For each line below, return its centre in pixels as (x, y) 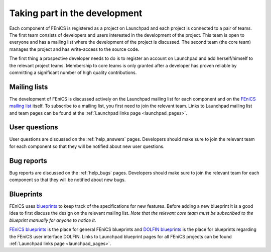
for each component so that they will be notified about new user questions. (87, 146)
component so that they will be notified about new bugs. (67, 180)
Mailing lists (29, 87)
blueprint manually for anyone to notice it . (53, 220)
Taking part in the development (76, 13)
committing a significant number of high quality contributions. (73, 72)
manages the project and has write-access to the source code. (74, 49)
